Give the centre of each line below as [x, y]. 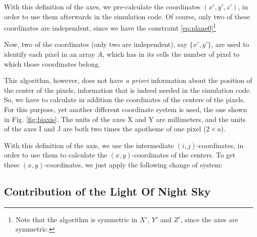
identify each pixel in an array [50, 54]
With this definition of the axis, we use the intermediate [89, 145]
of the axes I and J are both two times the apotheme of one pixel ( [105, 129]
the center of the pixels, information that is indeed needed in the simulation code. [128, 90]
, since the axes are [209, 219]
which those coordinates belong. [52, 63]
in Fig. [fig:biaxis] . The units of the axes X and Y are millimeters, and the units [125, 119]
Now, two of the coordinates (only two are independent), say [96, 44]
